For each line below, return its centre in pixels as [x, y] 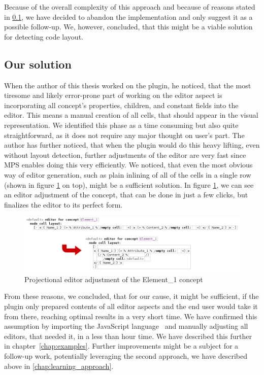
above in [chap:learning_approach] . [59, 366]
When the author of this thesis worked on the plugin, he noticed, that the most [128, 85]
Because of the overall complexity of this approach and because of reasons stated [130, 7]
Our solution [38, 64]
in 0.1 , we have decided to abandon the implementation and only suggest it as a [128, 16]
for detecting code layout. [44, 36]
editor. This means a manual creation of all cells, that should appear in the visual [131, 115]
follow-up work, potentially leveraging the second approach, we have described [126, 356]
